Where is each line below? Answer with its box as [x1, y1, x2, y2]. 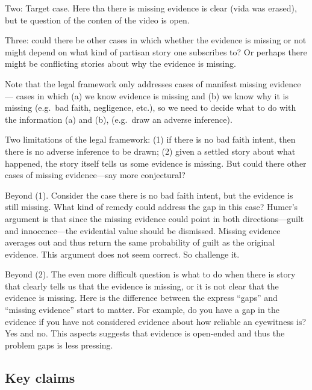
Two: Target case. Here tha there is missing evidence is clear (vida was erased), [5, 2, 297, 14]
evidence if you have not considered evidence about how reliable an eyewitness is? [5, 315, 307, 327]
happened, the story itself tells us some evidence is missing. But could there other [5, 156, 307, 169]
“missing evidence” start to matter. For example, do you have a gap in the [5, 303, 279, 316]
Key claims [5, 368, 75, 386]
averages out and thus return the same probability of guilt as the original [5, 236, 275, 249]
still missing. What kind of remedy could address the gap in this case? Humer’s [5, 200, 298, 213]
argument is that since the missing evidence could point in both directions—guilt [5, 212, 304, 224]
